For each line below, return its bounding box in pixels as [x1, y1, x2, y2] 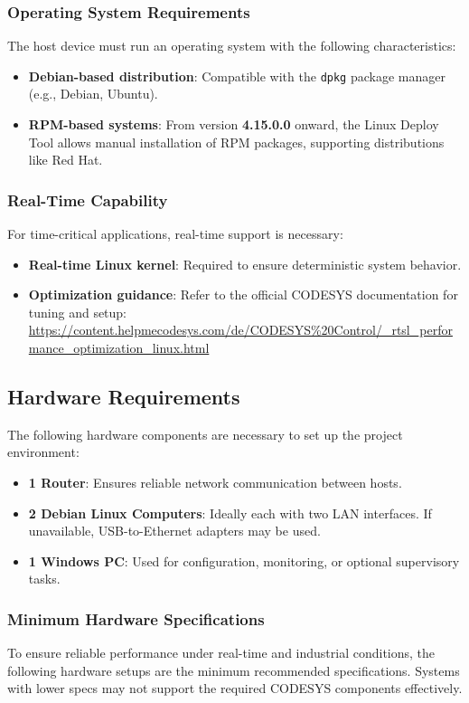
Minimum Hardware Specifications [7, 607, 265, 630]
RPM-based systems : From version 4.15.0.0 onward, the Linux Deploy [28, 115, 439, 134]
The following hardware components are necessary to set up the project [7, 424, 403, 443]
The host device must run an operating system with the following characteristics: [7, 36, 456, 55]
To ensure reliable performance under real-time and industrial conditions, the [7, 643, 436, 662]
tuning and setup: [28, 302, 127, 321]
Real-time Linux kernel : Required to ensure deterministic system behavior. [28, 254, 462, 273]
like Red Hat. [28, 150, 103, 169]
